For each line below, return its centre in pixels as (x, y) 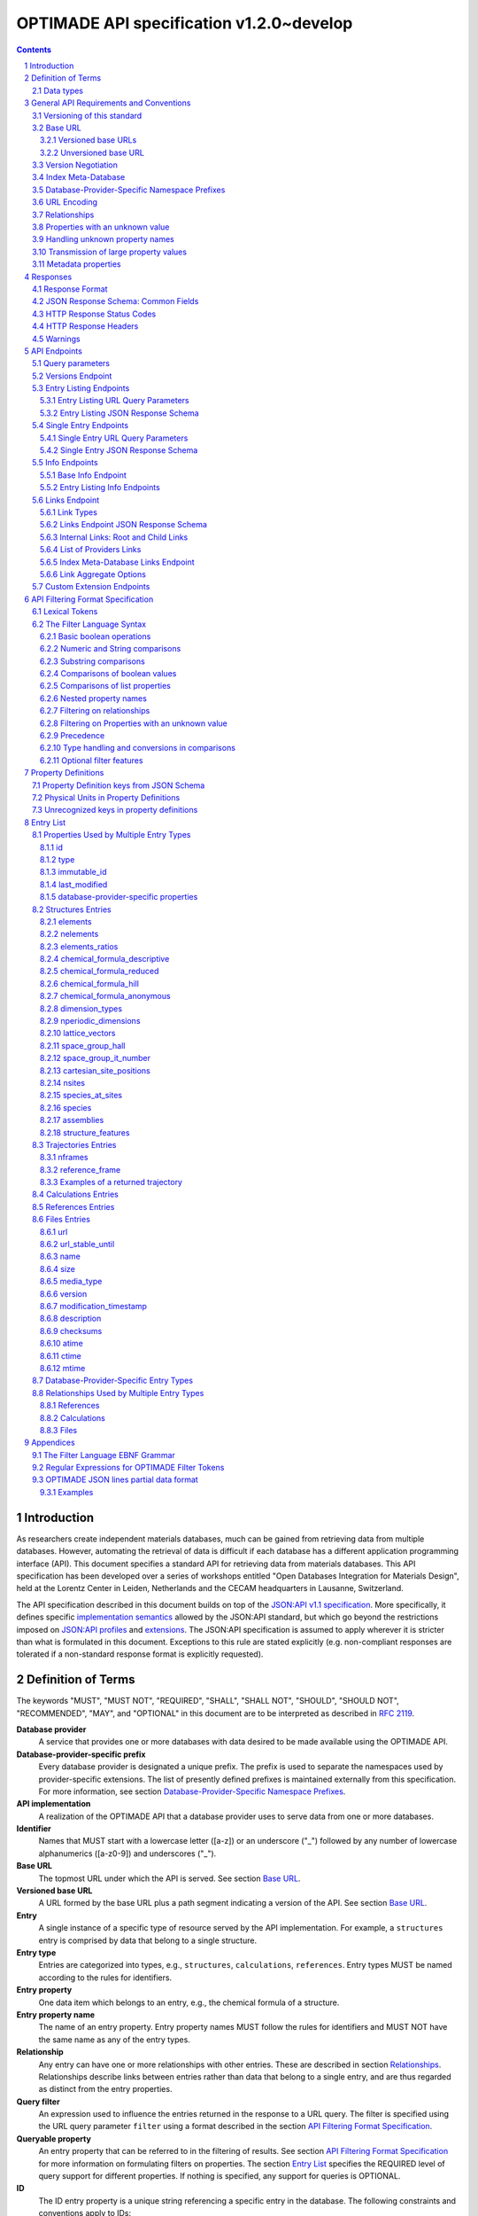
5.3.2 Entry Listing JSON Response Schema (119, 413)
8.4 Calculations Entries (75, 1194)
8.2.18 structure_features (85, 1132)
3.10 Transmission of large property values (110, 252)
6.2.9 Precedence (73, 736)
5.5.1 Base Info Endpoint (84, 475)
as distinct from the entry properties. (105, 2089)
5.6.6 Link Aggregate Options (93, 574)
